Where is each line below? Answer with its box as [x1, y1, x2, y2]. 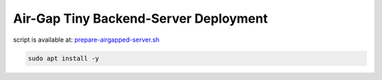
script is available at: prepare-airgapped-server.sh [13, 35, 160, 44]
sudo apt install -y [28, 54, 99, 62]
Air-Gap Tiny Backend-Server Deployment [13, 11, 268, 26]
